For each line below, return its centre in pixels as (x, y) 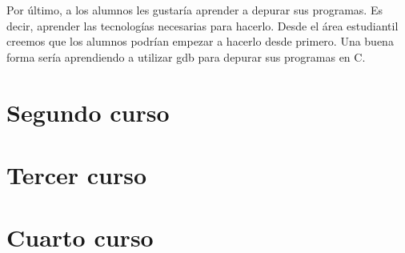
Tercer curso (77, 174)
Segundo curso (88, 112)
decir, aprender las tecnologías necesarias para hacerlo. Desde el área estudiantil (202, 25)
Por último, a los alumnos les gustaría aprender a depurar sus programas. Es (194, 10)
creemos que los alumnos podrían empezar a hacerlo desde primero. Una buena (200, 41)
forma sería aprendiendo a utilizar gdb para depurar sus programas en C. (186, 56)
